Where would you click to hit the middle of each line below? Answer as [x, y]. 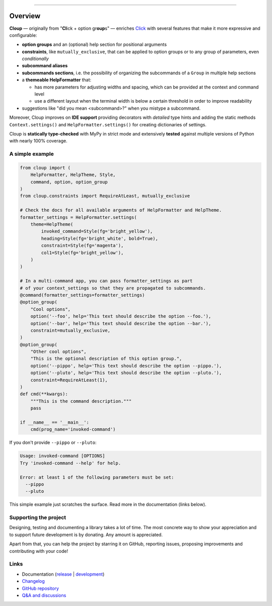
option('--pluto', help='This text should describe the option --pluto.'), [126, 373]
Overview [25, 16]
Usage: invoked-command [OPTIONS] [62, 456]
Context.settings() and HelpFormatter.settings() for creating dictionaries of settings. [108, 124]
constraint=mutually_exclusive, [71, 330]
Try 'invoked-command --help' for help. [70, 463]
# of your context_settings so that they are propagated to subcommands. [113, 288]
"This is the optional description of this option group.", [106, 359]
